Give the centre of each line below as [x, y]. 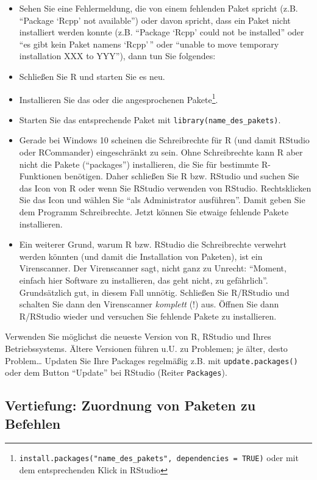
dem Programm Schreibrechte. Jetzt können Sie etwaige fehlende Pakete [154, 212]
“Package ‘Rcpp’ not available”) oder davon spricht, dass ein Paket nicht [155, 20]
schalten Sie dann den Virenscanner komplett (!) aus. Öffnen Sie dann [149, 304]
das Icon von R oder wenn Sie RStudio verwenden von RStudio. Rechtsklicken [165, 188]
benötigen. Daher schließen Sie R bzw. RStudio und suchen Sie [182, 176]
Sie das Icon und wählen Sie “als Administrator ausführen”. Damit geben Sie [162, 200]
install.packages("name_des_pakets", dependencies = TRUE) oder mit [159, 458]
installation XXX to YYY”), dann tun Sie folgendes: [117, 56]
